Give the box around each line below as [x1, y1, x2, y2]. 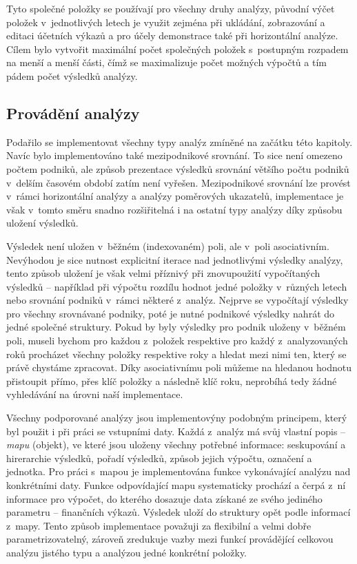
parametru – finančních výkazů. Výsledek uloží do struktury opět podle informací [6, 505, 351, 519]
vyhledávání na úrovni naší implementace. [6, 387, 183, 401]
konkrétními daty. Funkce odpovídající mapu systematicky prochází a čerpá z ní [6, 478, 346, 492]
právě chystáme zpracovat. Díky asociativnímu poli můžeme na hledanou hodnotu [6, 360, 351, 375]
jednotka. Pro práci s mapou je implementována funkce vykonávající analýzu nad [6, 464, 351, 479]
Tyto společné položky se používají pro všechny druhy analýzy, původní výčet [6, 1, 335, 15]
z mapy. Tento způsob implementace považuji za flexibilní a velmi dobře [6, 518, 312, 532]
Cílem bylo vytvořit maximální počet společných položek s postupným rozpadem [6, 41, 349, 56]
